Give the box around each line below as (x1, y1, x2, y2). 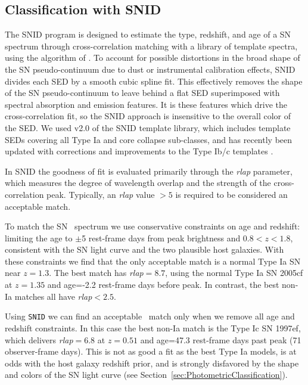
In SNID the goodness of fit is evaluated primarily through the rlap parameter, (5, 164, 293, 177)
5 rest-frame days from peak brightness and (82, 231, 241, 244)
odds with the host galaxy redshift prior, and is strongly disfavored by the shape (5, 356, 299, 369)
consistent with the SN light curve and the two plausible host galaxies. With (5, 243, 284, 256)
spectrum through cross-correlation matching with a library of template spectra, (5, 39, 298, 52)
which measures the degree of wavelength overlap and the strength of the (5, 176, 271, 189)
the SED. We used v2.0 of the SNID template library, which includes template (5, 121, 291, 133)
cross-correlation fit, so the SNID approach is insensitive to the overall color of (5, 110, 291, 122)
